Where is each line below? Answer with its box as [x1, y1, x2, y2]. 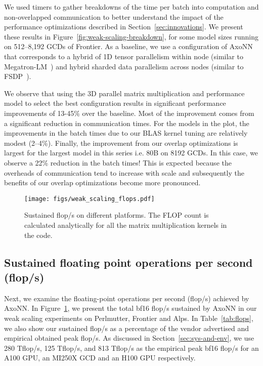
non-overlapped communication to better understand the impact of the [4, 11, 224, 22]
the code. [24, 229, 53, 240]
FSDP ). [4, 71, 31, 82]
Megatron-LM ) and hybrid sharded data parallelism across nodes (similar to [4, 61, 244, 71]
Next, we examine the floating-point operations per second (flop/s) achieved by [4, 293, 249, 303]
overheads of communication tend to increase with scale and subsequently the [4, 167, 244, 178]
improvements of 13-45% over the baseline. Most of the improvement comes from [4, 107, 254, 118]
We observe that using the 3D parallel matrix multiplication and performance [4, 88, 245, 98]
